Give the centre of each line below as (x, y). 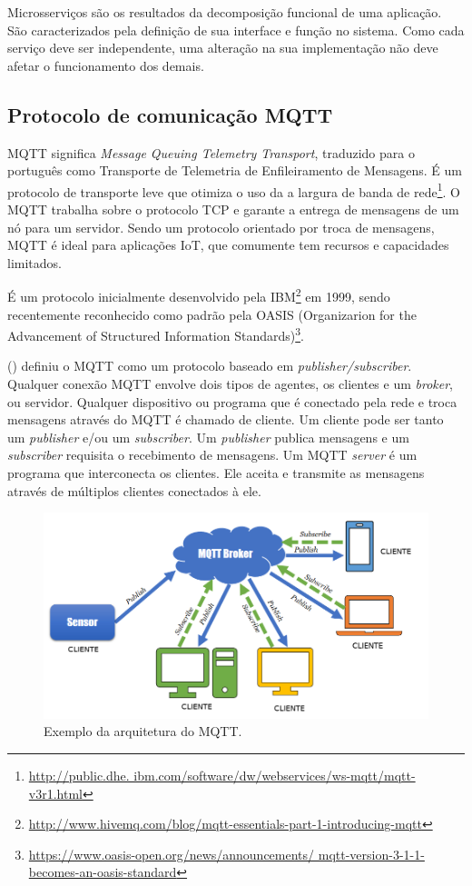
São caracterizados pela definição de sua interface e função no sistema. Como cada (236, 30)
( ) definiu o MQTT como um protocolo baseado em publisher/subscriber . (210, 366)
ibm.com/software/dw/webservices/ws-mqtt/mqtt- (275, 775)
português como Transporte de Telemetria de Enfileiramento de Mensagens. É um (235, 170)
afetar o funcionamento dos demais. (106, 65)
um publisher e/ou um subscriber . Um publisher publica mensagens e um (208, 437)
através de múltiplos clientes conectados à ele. (134, 490)
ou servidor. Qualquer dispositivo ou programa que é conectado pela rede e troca (232, 401)
